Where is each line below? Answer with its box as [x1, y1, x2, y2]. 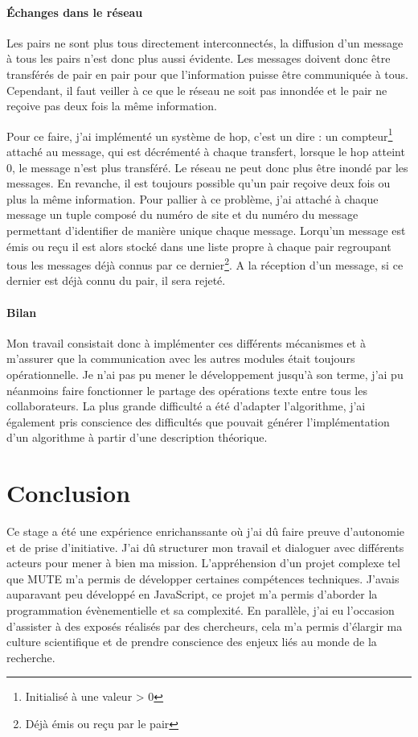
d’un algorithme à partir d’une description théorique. [6, 429, 268, 446]
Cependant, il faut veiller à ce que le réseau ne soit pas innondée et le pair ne [6, 81, 387, 98]
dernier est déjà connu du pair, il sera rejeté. [6, 272, 226, 289]
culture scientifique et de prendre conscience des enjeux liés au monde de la [6, 633, 377, 650]
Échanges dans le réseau [6, 3, 143, 20]
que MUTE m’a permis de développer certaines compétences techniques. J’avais [6, 570, 400, 587]
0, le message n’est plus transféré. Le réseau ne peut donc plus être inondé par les [6, 159, 408, 175]
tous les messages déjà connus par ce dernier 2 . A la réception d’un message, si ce [6, 254, 404, 273]
